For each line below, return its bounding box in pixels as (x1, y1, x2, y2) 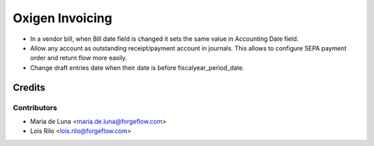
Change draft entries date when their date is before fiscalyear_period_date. (30, 63, 245, 72)
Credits (12, 82, 46, 93)
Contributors (12, 102, 57, 112)
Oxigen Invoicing (12, 10, 112, 26)
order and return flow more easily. (30, 54, 127, 62)
